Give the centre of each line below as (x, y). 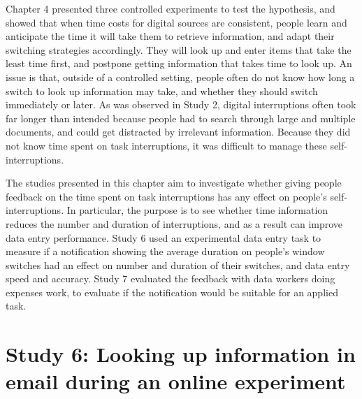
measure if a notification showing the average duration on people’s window (165, 251)
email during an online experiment (176, 381)
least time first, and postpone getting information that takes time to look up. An (179, 63)
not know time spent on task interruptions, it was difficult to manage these (166, 145)
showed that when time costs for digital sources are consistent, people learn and (176, 22)
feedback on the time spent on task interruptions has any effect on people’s (166, 196)
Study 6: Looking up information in (181, 354)
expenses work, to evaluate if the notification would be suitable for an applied (172, 292)
